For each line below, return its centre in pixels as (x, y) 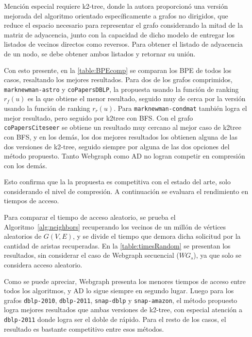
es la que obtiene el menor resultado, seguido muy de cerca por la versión (137, 98)
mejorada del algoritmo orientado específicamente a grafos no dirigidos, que (116, 15)
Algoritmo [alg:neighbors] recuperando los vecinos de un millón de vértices (115, 226)
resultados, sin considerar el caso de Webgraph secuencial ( (92, 255)
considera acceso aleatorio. (43, 265)
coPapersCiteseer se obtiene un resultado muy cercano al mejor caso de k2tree (123, 127)
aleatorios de (23, 236)
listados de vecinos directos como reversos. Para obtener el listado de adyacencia (124, 44)
